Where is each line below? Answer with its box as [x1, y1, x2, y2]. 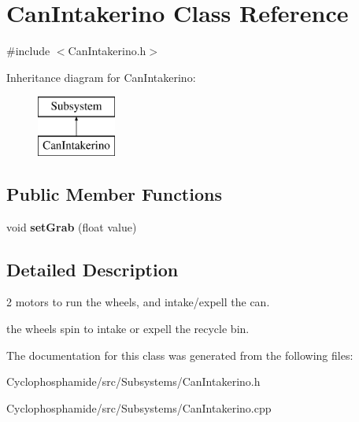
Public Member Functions [6, 181, 222, 205]
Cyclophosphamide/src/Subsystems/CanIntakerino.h [6, 373, 261, 390]
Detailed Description [6, 257, 179, 281]
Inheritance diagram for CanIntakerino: [6, 68, 196, 85]
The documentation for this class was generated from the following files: [6, 346, 353, 363]
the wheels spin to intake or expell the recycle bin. [6, 320, 250, 337]
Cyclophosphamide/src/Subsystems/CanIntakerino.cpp [6, 399, 272, 416]
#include [6, 43, 50, 59]
